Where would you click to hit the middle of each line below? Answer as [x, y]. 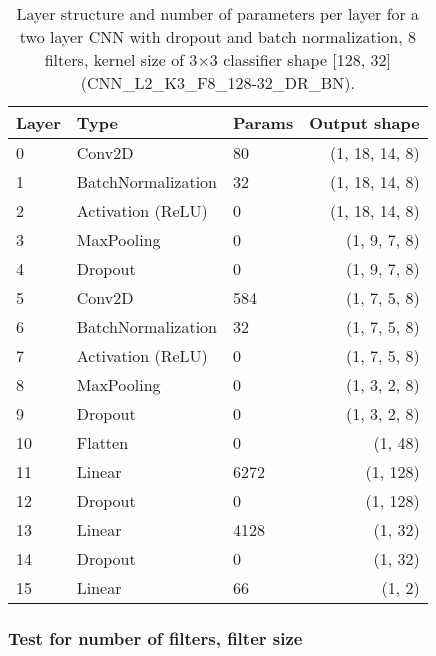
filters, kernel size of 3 [121, 59]
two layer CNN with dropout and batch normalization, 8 [217, 36]
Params [263, 122]
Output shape [364, 122]
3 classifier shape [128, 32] [300, 59]
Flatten [102, 442]
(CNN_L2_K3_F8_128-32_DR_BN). [217, 82]
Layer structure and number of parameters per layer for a [218, 13]
